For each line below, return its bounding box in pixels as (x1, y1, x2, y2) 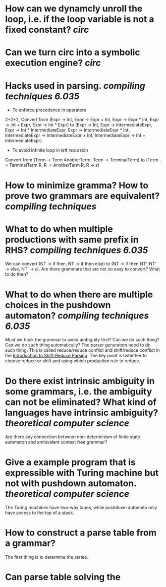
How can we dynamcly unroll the (5, 3, 143, 14)
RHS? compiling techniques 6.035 (5, 244, 148, 256)
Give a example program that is (5, 457, 136, 468)
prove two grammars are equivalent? (5, 190, 160, 201)
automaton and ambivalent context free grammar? (5, 439, 108, 445)
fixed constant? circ (5, 24, 89, 35)
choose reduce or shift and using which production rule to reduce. (5, 358, 140, 364)
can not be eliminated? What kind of (5, 396, 157, 407)
